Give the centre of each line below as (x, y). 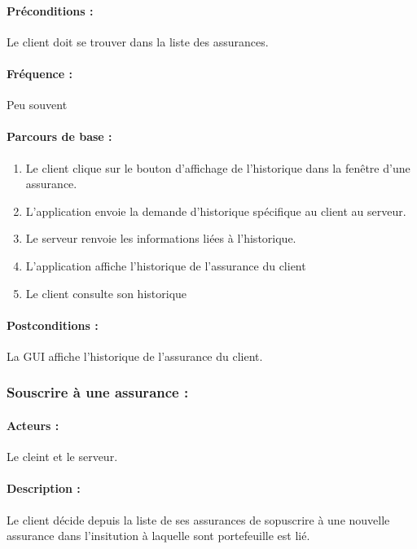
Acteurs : (33, 425)
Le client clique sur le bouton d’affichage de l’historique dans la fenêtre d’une (218, 167)
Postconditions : (53, 325)
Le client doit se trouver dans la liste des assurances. (138, 41)
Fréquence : (40, 73)
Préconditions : (50, 10)
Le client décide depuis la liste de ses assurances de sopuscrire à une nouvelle (198, 519)
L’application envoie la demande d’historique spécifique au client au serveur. (216, 211)
